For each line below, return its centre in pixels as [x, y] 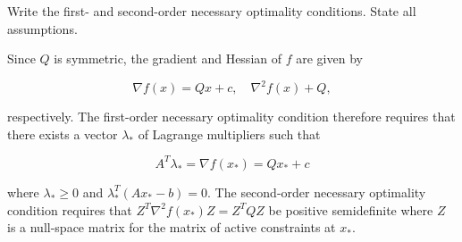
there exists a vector [63, 134]
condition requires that [70, 209]
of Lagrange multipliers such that [229, 134]
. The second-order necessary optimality [317, 192]
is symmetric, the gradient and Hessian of [168, 58]
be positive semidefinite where [351, 209]
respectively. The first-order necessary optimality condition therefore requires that [231, 117]
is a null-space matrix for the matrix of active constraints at [172, 227]
